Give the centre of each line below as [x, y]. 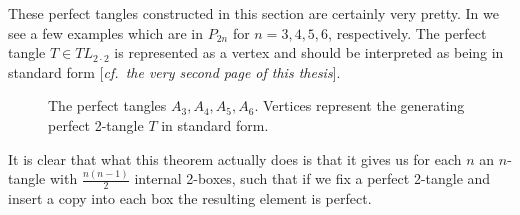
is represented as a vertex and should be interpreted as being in [309, 52]
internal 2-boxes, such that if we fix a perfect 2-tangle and [312, 178]
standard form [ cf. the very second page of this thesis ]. [174, 71]
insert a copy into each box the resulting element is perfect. [190, 198]
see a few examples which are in [105, 32]
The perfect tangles [107, 105]
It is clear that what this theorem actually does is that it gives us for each [235, 158]
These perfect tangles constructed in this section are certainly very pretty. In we [253, 13]
